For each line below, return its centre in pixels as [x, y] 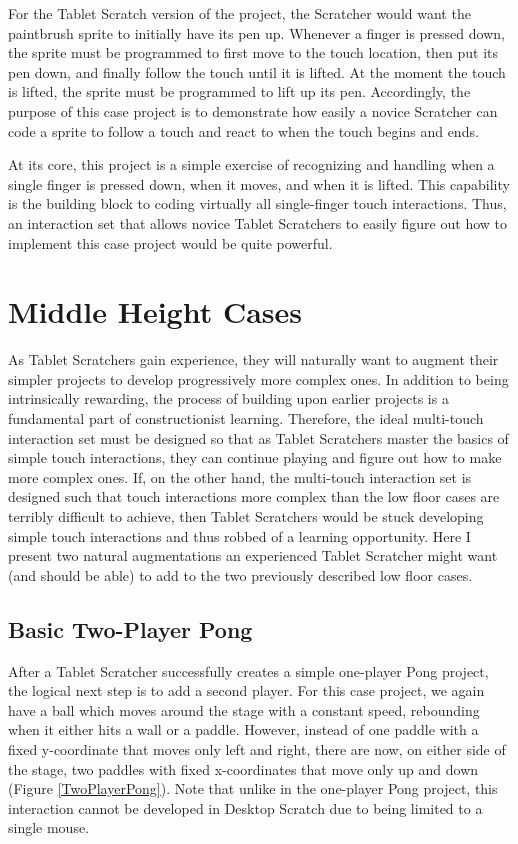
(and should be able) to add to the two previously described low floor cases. [240, 574]
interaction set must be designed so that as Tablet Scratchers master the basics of [258, 437]
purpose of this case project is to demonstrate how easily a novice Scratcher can [253, 110]
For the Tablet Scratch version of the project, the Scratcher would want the [239, 13]
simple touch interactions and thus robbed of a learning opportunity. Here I [239, 535]
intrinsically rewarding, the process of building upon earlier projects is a [228, 398]
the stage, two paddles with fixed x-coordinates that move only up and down [243, 768]
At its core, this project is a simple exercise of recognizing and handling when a [251, 164]
